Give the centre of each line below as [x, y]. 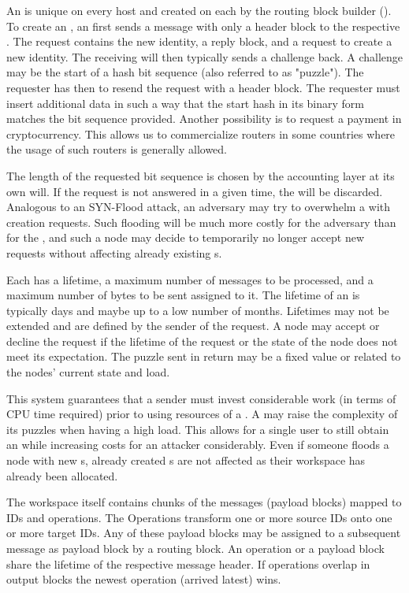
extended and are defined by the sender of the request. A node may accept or [193, 326]
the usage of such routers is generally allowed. [117, 149]
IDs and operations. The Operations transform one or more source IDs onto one [199, 517]
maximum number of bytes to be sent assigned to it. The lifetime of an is [183, 295]
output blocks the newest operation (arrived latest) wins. [144, 579]
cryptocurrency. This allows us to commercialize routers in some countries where [201, 133]
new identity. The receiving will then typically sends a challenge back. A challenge [205, 56]
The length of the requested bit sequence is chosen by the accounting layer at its [201, 175]
